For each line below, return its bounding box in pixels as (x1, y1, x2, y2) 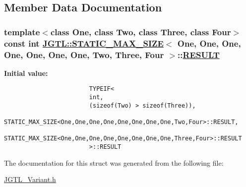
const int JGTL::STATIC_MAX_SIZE (4, 37, 164, 49)
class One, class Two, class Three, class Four (50, 25, 231, 38)
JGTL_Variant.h (4, 174, 56, 185)
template (4, 25, 40, 38)
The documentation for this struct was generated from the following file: (4, 157, 224, 168)
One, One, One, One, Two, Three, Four (4, 48, 164, 61)
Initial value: (4, 67, 48, 78)
